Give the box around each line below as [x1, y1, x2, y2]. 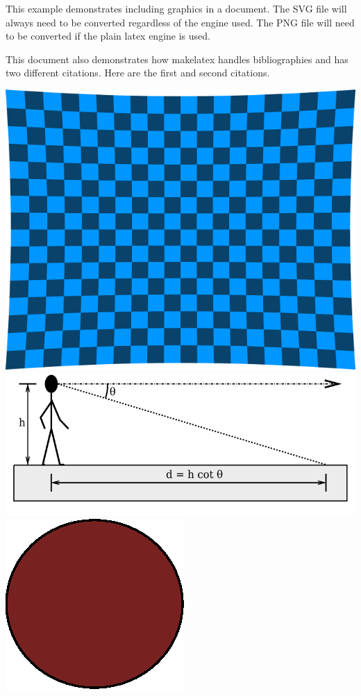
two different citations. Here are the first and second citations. [6, 65, 270, 80]
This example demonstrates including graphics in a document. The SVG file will [6, 1, 347, 15]
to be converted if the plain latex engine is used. [6, 28, 210, 43]
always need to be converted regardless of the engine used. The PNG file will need [6, 15, 355, 29]
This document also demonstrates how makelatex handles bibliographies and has [6, 51, 349, 66]
